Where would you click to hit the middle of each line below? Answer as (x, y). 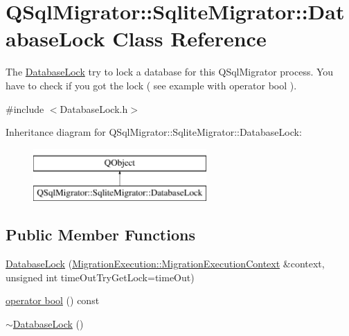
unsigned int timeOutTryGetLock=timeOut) (100, 277)
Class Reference (189, 38)
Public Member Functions (100, 235)
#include (25, 108)
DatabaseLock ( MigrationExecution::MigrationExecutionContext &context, (165, 264)
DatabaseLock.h (94, 108)
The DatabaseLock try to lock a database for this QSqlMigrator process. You (170, 72)
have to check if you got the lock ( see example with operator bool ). (151, 85)
